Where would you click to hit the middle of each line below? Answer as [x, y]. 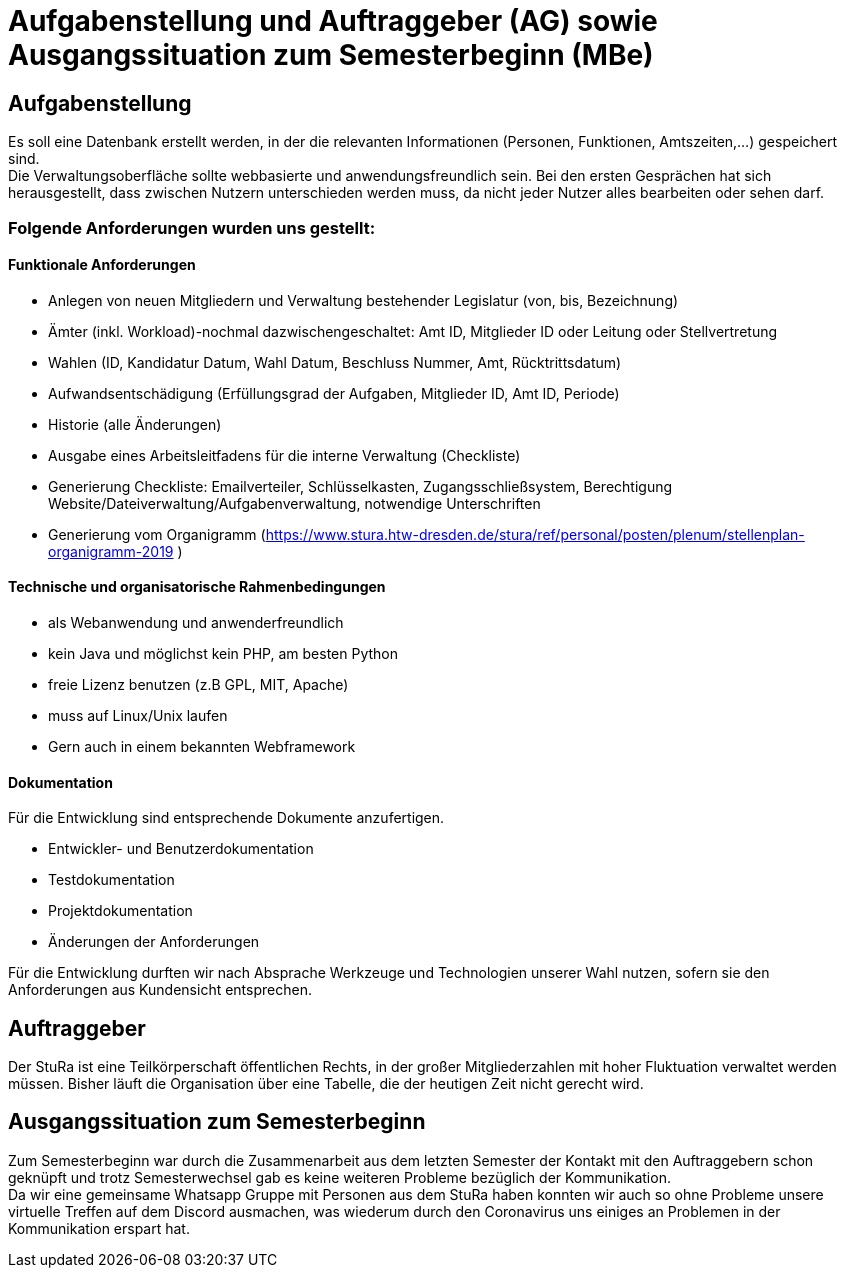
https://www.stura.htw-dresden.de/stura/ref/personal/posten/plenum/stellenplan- [535, 534]
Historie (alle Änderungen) [135, 424]
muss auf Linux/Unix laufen [138, 715]
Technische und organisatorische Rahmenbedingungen [197, 587]
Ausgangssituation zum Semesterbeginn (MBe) [331, 55]
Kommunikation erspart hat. [99, 1228]
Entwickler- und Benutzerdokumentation [181, 849]
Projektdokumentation [120, 911]
